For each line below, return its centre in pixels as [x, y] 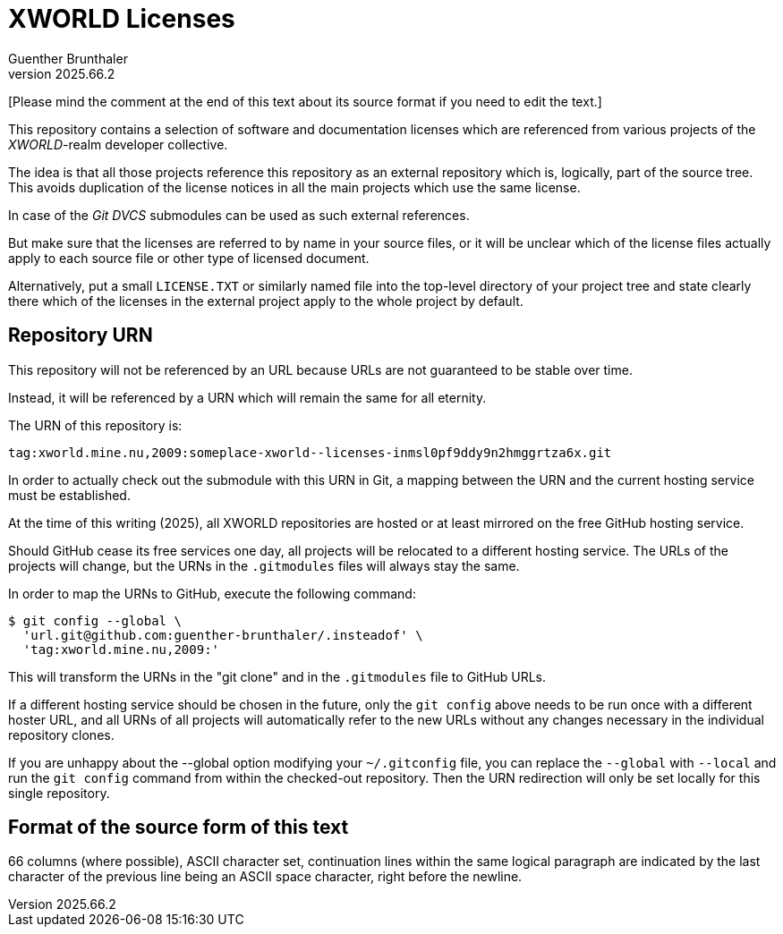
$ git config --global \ [95, 620]
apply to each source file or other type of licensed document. [189, 258]
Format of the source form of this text [179, 828]
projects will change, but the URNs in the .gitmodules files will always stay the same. [264, 565]
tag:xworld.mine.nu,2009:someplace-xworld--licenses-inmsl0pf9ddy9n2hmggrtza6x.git [310, 452]
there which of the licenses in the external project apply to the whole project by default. [266, 301]
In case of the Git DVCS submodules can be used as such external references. [239, 215]
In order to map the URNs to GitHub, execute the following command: [212, 593]
